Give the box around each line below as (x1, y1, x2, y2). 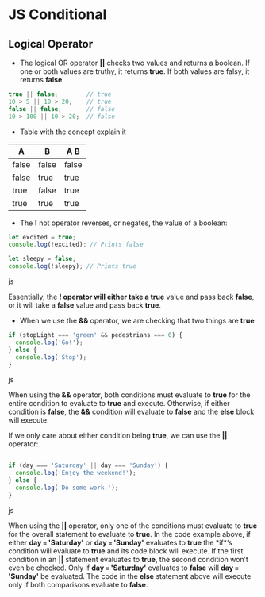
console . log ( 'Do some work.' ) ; (15, 484, 119, 492)
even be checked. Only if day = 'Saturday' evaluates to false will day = (8, 563, 240, 572)
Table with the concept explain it (19, 127, 127, 136)
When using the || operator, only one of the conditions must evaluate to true (8, 521, 258, 530)
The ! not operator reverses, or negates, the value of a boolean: (19, 218, 228, 228)
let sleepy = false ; (8, 255, 77, 263)
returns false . (19, 75, 65, 84)
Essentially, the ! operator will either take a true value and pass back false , (8, 292, 255, 301)
